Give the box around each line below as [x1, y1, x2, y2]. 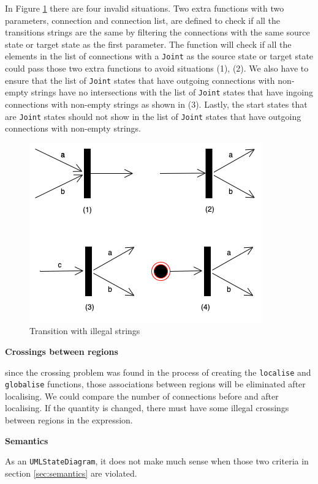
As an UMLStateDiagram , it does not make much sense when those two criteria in [5, 455, 309, 467]
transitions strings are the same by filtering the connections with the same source [5, 26, 310, 39]
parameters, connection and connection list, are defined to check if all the [5, 13, 281, 26]
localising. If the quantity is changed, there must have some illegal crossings [5, 401, 289, 414]
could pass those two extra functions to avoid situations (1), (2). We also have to [5, 62, 309, 75]
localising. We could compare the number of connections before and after [5, 389, 279, 402]
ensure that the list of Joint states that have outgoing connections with [5, 73, 275, 86]
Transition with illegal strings [29, 324, 140, 337]
